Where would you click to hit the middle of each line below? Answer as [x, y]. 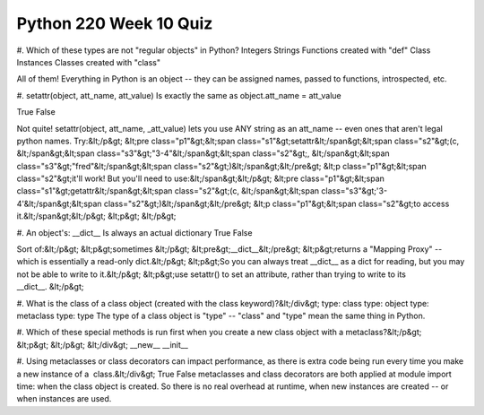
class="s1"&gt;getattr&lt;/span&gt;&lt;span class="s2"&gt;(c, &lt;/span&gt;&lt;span [168, 191]
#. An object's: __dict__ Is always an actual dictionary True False [134, 232]
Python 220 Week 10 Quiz [115, 23]
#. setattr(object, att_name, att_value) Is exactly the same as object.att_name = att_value [179, 95]
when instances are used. [64, 399]
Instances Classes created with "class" [89, 62]
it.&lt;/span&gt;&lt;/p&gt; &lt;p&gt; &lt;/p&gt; [96, 216]
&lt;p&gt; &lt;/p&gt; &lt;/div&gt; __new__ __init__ [102, 344]
